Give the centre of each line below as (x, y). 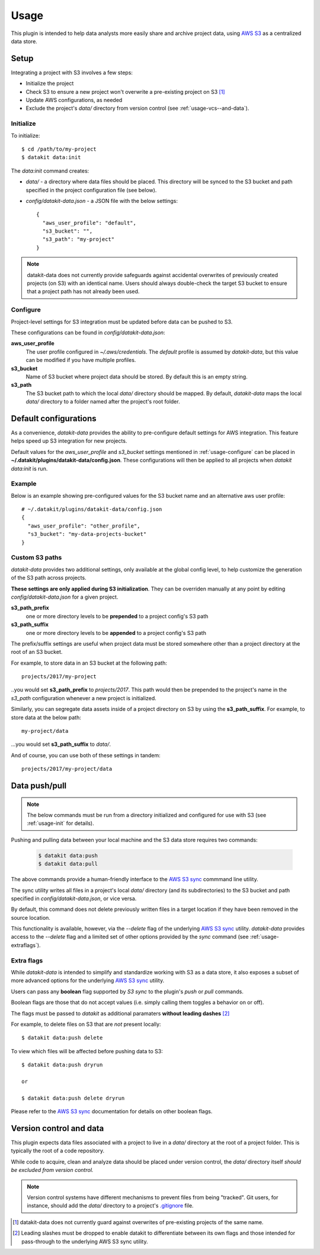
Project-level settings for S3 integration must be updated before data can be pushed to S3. (122, 322)
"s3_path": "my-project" (79, 239)
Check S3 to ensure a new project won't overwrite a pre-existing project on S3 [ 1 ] (125, 91)
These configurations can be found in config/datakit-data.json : (88, 332)
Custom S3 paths (36, 558)
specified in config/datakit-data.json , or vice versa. (74, 898)
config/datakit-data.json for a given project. (65, 597)
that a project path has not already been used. (83, 291)
